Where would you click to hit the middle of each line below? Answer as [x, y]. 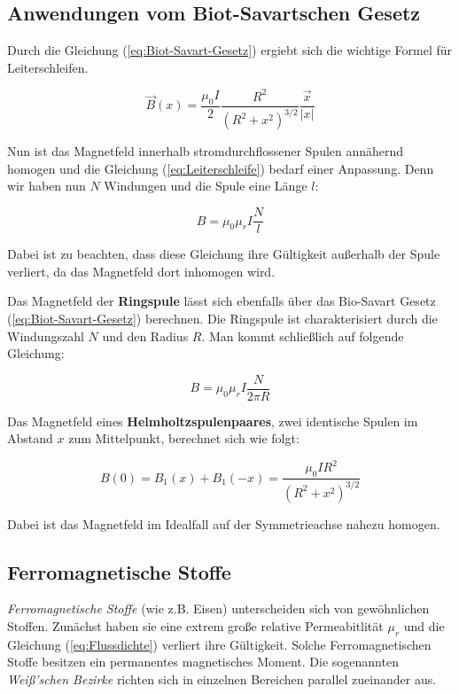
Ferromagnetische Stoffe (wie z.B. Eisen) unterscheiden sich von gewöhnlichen [218, 608]
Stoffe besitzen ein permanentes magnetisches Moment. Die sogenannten [203, 662]
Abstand [30, 438]
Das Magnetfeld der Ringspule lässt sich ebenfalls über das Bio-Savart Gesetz [222, 301]
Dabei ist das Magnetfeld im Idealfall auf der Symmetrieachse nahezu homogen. [224, 523]
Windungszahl [46, 335]
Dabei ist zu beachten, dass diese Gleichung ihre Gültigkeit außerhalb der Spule [224, 254]
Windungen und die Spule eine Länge [206, 186]
